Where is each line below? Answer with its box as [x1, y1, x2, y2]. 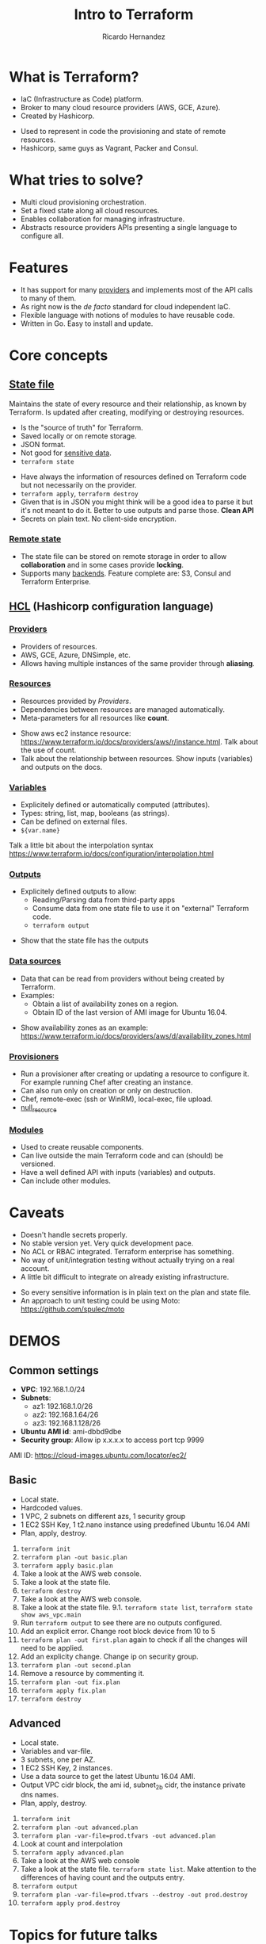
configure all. [20, 231, 64, 240]
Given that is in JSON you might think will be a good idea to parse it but [20, 497, 253, 507]
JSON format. [20, 439, 66, 449]
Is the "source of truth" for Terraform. [20, 423, 143, 432]
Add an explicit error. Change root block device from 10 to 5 [20, 1626, 216, 1636]
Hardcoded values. [20, 1502, 83, 1512]
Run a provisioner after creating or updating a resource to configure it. [20, 1069, 250, 1079]
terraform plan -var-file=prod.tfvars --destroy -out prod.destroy [20, 1891, 248, 1900]
